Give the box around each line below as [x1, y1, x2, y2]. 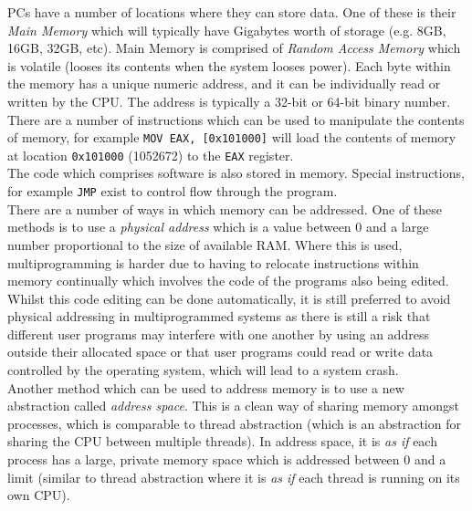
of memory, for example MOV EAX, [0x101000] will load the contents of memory [7, 128, 456, 147]
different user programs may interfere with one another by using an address [7, 324, 429, 343]
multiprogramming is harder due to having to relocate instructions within [7, 253, 419, 272]
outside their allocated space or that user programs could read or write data [7, 342, 434, 361]
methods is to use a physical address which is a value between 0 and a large [7, 217, 429, 236]
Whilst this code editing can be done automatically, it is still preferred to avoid [7, 288, 451, 308]
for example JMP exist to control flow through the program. [7, 182, 338, 201]
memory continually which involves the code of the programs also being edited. [7, 271, 449, 290]
